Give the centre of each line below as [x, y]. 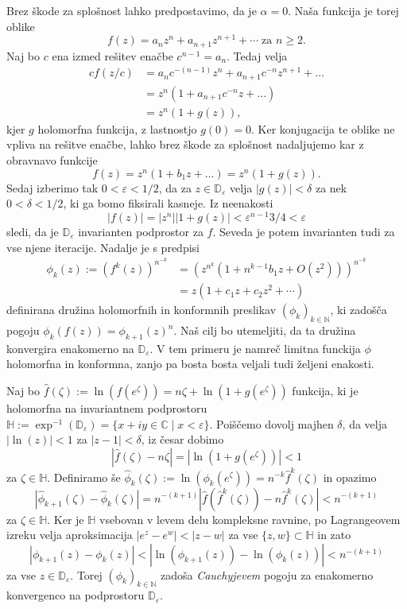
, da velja [364, 423]
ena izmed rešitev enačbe [112, 55]
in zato [334, 535]
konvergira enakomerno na [70, 348]
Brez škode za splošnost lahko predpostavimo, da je [132, 10]
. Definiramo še [84, 477]
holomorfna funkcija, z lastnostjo [117, 128]
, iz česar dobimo [182, 439]
